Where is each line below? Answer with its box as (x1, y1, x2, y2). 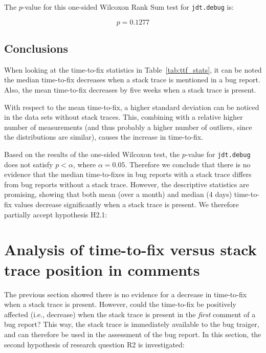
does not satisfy (4, 159, 53, 169)
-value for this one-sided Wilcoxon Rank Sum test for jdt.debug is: (22, 2, 234, 12)
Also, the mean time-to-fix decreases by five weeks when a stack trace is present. (4, 84, 256, 95)
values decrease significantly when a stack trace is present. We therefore (14, 199, 239, 210)
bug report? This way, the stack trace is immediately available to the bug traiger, (4, 319, 259, 329)
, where (73, 159, 96, 169)
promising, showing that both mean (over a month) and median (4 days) (4, 189, 232, 200)
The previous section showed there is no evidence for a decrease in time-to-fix (4, 289, 247, 299)
